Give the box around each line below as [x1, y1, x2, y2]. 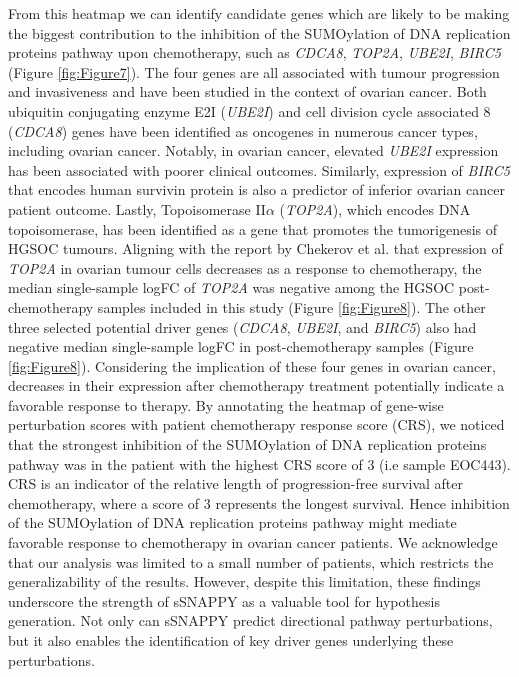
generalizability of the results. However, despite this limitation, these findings [8, 571, 481, 592]
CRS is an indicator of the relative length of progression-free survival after [8, 473, 464, 494]
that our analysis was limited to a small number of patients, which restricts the [8, 551, 494, 572]
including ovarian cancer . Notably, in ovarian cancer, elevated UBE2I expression [8, 140, 499, 161]
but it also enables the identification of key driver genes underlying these [8, 630, 454, 650]
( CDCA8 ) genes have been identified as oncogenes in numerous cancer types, [8, 120, 478, 141]
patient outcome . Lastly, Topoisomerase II [8, 198, 266, 219]
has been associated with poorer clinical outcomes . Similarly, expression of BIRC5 [8, 159, 510, 180]
